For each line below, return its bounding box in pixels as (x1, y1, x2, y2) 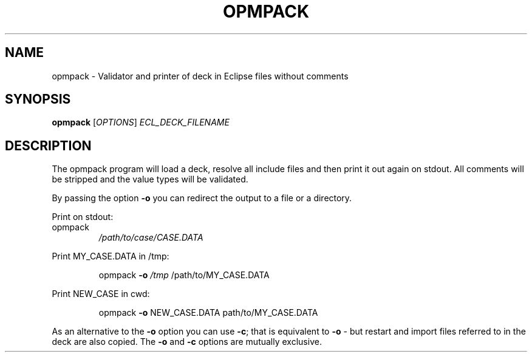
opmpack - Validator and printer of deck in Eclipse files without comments (52, 70, 349, 81)
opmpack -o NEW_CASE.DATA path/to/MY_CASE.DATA (98, 307, 318, 318)
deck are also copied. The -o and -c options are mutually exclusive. (52, 336, 322, 347)
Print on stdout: (52, 212, 114, 222)
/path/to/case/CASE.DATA (98, 232, 203, 243)
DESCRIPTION (5, 138, 92, 153)
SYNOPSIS (5, 92, 71, 107)
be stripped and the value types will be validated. (52, 174, 248, 185)
